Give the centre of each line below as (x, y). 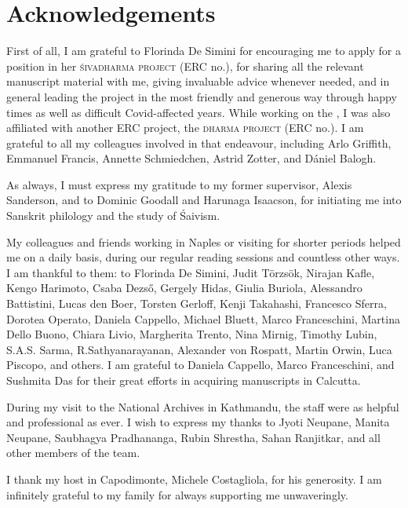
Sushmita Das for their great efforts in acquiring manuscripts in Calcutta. (184, 380)
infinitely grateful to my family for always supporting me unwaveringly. (177, 494)
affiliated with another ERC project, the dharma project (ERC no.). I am (185, 128)
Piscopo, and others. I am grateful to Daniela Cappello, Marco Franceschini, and (200, 365)
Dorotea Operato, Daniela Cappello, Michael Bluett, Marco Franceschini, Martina (203, 318)
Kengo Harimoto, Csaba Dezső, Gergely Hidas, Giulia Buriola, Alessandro (184, 288)
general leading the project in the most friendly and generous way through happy (202, 96)
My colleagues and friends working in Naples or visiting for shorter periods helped (204, 241)
